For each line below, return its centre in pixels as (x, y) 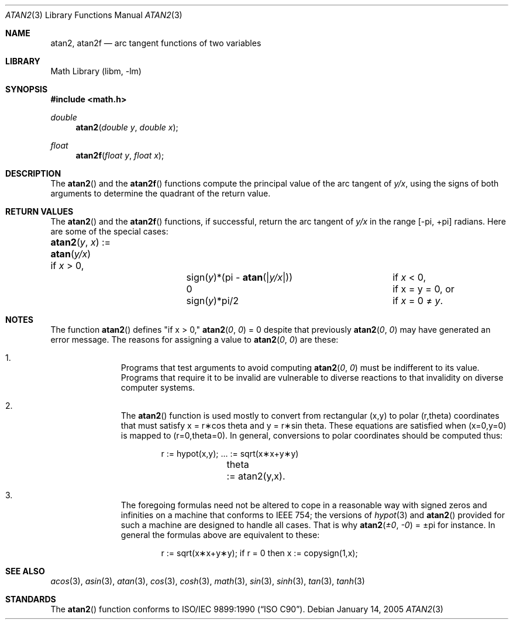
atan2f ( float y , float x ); (120, 155)
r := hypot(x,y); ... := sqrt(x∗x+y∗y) (230, 454)
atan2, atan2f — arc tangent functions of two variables (156, 43)
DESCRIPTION (33, 173)
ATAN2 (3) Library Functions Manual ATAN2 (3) (94, 15)
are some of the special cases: (109, 231)
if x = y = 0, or (424, 289)
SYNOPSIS (27, 89)
